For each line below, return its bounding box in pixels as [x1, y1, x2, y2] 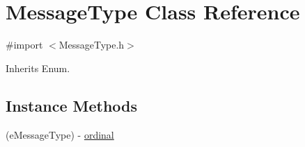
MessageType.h [58, 37, 125, 52]
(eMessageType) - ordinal [6, 127, 114, 141]
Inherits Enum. [6, 60, 70, 75]
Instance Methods [6, 94, 137, 116]
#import [6, 37, 43, 52]
